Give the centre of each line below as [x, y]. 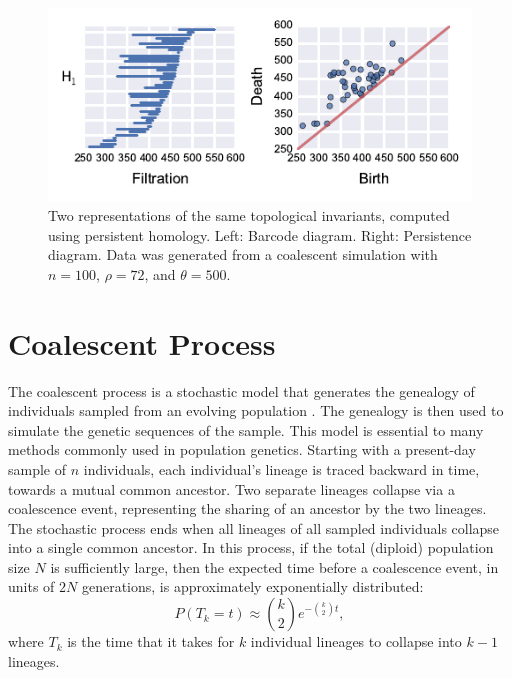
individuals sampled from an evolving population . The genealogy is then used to [256, 410]
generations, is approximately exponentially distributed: [252, 586]
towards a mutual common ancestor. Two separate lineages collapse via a [231, 488]
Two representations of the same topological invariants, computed [249, 215]
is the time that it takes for [151, 641]
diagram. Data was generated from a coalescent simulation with [243, 254]
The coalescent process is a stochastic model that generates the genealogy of [241, 390]
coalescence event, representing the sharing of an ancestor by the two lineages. [247, 508]
